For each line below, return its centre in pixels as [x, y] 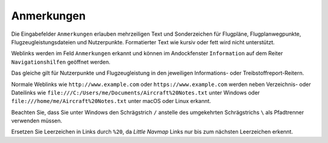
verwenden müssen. [37, 121]
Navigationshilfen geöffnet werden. [61, 62]
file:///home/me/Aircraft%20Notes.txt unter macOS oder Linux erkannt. [111, 101]
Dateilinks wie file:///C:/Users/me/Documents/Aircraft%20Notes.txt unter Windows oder [136, 92]
